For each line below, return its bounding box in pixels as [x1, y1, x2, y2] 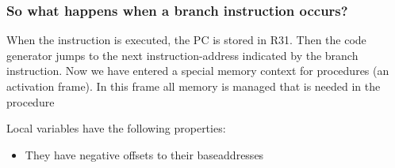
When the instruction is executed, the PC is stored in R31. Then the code [6, 32, 366, 48]
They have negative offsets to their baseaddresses [25, 146, 264, 162]
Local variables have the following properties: [6, 120, 226, 136]
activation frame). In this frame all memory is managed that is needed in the [6, 78, 381, 94]
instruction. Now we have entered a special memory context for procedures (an [6, 62, 389, 79]
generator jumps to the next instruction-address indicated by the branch [6, 47, 359, 63]
